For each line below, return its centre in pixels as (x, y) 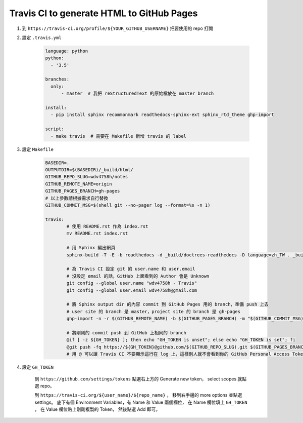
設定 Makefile (38, 149)
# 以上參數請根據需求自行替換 (77, 198)
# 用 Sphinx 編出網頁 (91, 248)
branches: (57, 79)
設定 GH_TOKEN (38, 367)
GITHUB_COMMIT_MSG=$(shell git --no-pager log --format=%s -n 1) (128, 205)
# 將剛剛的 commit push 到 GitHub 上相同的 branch (126, 333)
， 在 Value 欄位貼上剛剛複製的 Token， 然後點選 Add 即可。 (97, 409)
